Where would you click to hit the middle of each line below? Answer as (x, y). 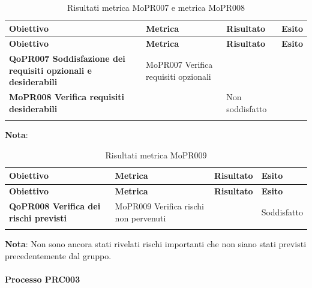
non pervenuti (140, 217)
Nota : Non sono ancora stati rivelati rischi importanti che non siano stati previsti (156, 244)
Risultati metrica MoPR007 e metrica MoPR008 (156, 7)
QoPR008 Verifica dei (55, 206)
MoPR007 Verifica (179, 64)
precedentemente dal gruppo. (58, 255)
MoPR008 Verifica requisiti (67, 97)
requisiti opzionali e (50, 70)
